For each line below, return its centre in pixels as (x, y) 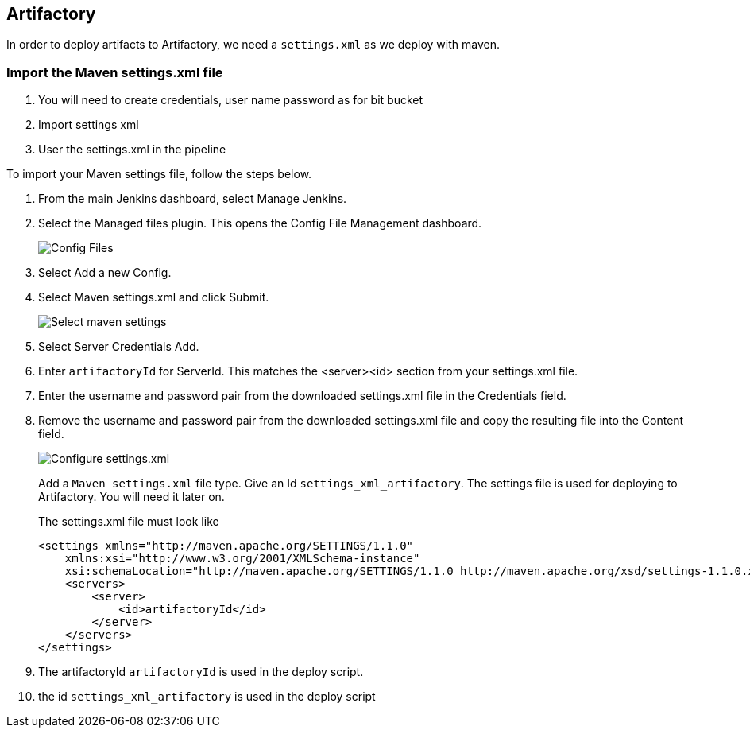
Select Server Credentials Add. (119, 347)
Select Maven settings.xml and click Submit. (154, 297)
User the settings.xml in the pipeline (132, 150)
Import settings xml (89, 125)
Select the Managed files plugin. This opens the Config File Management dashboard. (260, 223)
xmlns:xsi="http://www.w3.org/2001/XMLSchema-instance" (242, 559)
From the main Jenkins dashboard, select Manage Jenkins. (193, 199)
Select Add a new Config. (105, 273)
